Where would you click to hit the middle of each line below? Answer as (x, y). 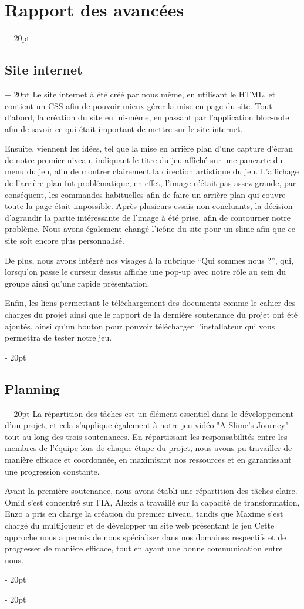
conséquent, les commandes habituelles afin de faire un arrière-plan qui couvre (145, 194)
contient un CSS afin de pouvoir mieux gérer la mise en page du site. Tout (139, 105)
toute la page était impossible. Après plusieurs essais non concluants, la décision (149, 206)
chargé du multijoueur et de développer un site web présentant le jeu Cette (140, 525)
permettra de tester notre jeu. (58, 337)
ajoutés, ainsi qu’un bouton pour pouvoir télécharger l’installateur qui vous (140, 326)
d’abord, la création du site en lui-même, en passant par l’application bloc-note (147, 117)
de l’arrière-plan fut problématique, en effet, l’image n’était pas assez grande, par (151, 183)
